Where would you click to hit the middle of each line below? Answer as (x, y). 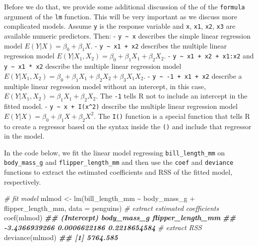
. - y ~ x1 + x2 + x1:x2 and (209, 56)
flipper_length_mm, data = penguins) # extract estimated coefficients (112, 208)
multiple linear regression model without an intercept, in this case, (105, 86)
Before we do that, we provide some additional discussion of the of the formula (125, 6)
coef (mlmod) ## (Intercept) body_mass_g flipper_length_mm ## (120, 218)
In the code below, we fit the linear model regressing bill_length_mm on (115, 152)
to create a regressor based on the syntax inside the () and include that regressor (128, 126)
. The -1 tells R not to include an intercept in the (172, 96)
